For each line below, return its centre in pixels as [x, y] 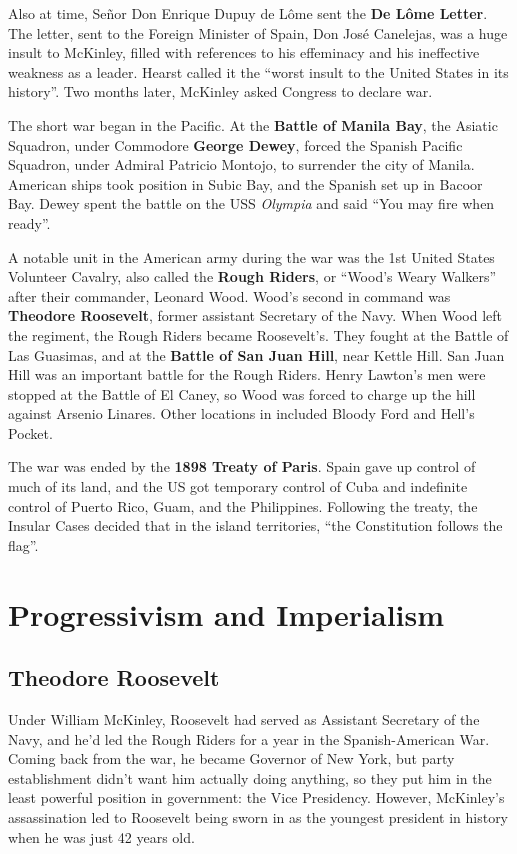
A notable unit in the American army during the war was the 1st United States [251, 256]
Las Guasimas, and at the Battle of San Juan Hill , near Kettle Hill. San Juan [256, 354]
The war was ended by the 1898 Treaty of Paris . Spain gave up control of [242, 466]
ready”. [29, 222]
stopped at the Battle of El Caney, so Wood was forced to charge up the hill [242, 393]
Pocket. [30, 432]
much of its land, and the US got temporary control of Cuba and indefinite [238, 486]
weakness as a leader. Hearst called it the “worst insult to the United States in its [258, 71]
